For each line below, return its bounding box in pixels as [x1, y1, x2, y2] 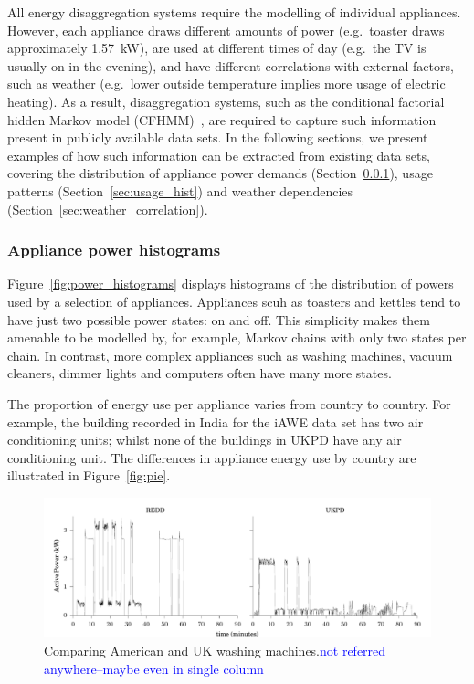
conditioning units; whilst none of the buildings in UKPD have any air [7, 430, 402, 449]
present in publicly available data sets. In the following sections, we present [7, 128, 428, 147]
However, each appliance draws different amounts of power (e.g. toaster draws [7, 20, 445, 39]
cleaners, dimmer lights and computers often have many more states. [7, 363, 392, 383]
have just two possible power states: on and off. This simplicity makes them [7, 310, 430, 329]
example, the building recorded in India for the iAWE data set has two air [7, 412, 424, 431]
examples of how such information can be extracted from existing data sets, [7, 145, 430, 164]
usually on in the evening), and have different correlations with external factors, [7, 56, 454, 75]
